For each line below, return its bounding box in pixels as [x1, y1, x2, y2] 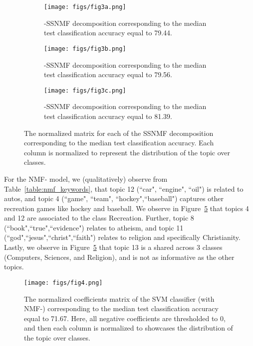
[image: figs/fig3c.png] [44, 87, 126, 94]
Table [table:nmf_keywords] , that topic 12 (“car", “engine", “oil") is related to [4, 183, 244, 194]
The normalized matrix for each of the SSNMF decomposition [24, 127, 214, 138]
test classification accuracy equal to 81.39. [44, 111, 172, 121]
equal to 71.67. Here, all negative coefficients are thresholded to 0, [24, 313, 226, 323]
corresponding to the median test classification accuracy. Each [24, 137, 214, 148]
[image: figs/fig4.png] [24, 279, 103, 286]
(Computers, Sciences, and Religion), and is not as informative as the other [4, 251, 235, 262]
